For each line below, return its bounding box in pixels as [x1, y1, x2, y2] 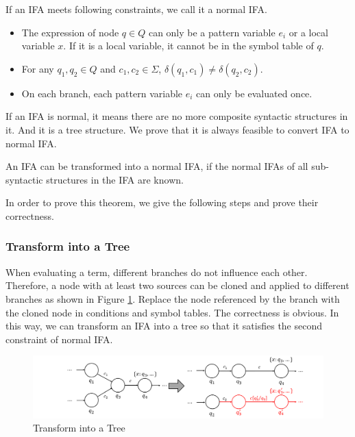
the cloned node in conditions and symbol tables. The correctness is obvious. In [5, 305, 339, 319]
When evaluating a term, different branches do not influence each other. [5, 264, 308, 279]
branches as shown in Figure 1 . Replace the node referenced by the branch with [5, 291, 340, 305]
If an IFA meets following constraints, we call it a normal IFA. [5, 2, 267, 16]
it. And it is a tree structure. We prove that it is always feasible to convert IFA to [5, 122, 350, 136]
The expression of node [21, 25, 119, 39]
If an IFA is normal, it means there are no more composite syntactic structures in [5, 109, 348, 123]
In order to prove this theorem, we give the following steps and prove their [5, 195, 319, 210]
